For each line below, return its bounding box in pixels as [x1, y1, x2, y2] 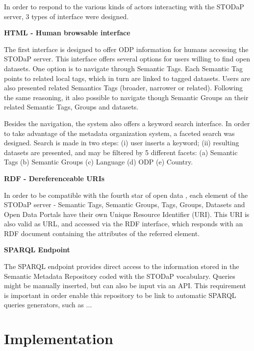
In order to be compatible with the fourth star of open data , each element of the [4, 189, 248, 200]
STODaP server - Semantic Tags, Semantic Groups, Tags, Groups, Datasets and [4, 199, 245, 210]
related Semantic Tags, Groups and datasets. [4, 102, 139, 112]
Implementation [4, 328, 113, 349]
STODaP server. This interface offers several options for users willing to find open [4, 54, 251, 64]
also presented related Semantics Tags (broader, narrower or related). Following [4, 82, 243, 93]
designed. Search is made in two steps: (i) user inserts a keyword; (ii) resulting [4, 137, 239, 148]
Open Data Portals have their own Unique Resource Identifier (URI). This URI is [4, 209, 250, 219]
